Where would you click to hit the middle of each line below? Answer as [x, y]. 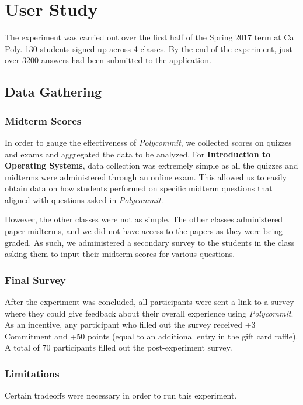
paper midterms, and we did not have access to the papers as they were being [144, 231]
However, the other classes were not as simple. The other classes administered [144, 219]
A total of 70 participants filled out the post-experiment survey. [119, 347]
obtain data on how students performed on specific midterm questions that [139, 188]
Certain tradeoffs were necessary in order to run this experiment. [121, 395]
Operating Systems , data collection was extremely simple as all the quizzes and [151, 165]
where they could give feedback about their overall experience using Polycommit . [149, 313]
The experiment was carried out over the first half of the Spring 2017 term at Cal [151, 37]
